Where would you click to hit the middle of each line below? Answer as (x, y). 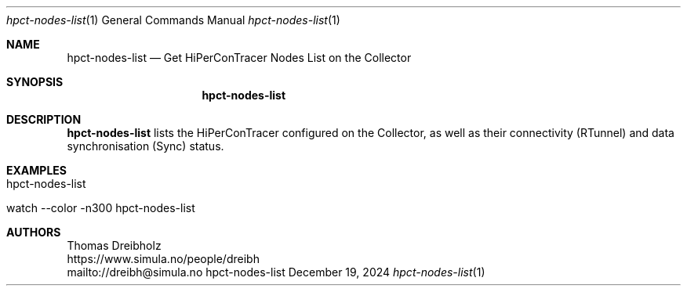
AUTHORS (34, 232)
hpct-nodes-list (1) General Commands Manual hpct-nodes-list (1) (173, 20)
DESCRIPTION (44, 119)
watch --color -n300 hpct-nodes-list (101, 208)
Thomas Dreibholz (114, 245)
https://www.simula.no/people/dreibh (163, 259)
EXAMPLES (36, 170)
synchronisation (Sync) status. (145, 146)
